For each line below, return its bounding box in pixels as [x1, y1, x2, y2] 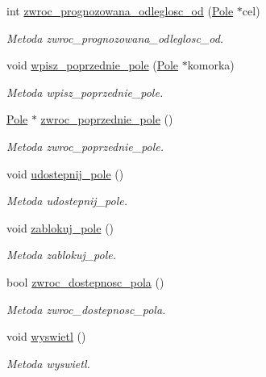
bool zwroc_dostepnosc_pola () [6, 273, 164, 290]
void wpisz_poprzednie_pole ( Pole [6, 57, 179, 73]
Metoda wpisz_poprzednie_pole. [6, 83, 164, 100]
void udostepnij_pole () [6, 165, 124, 182]
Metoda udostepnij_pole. [6, 192, 127, 209]
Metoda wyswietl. [6, 354, 90, 371]
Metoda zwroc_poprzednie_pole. [6, 137, 164, 154]
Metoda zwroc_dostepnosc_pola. [6, 300, 166, 317]
